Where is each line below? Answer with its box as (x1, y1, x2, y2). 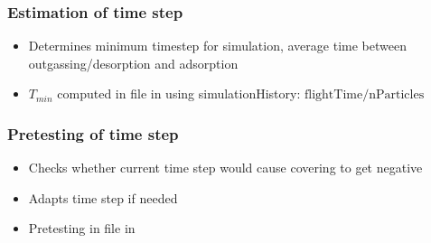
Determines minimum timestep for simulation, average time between (28, 36, 407, 55)
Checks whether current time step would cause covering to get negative (28, 158, 423, 177)
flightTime (305, 89, 363, 102)
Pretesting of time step (7, 122, 179, 145)
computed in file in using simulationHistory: (57, 84, 301, 103)
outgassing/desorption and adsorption (28, 53, 239, 72)
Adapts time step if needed (28, 188, 178, 207)
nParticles (369, 89, 425, 102)
